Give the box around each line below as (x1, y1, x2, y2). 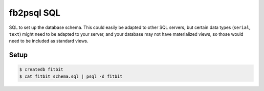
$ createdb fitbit (19, 67, 64, 72)
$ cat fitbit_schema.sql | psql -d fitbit (19, 73, 123, 79)
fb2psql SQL (9, 7, 61, 18)
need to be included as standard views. (9, 38, 88, 44)
